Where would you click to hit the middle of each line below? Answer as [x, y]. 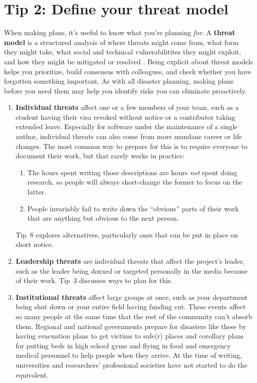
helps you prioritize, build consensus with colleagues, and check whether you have [128, 71]
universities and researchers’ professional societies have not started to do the [131, 364]
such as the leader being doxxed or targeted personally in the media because [131, 270]
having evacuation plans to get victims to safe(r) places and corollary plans [129, 336]
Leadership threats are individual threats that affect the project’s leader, [130, 261]
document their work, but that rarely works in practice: [100, 156]
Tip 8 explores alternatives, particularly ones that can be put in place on [127, 234]
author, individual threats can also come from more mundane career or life [129, 136]
